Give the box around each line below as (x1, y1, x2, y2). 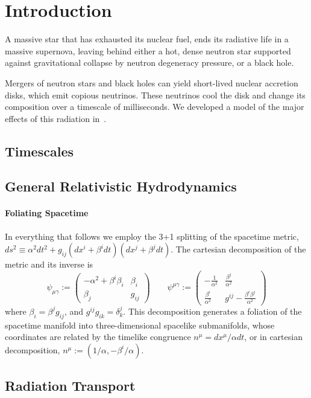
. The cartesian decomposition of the (171, 243, 306, 255)
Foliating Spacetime (5, 207, 89, 219)
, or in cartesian (244, 330, 303, 343)
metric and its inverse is (5, 258, 93, 271)
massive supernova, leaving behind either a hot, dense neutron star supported (5, 44, 291, 57)
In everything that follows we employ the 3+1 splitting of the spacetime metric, (5, 229, 299, 242)
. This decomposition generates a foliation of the (123, 304, 302, 317)
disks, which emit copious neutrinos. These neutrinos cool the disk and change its (5, 88, 306, 101)
